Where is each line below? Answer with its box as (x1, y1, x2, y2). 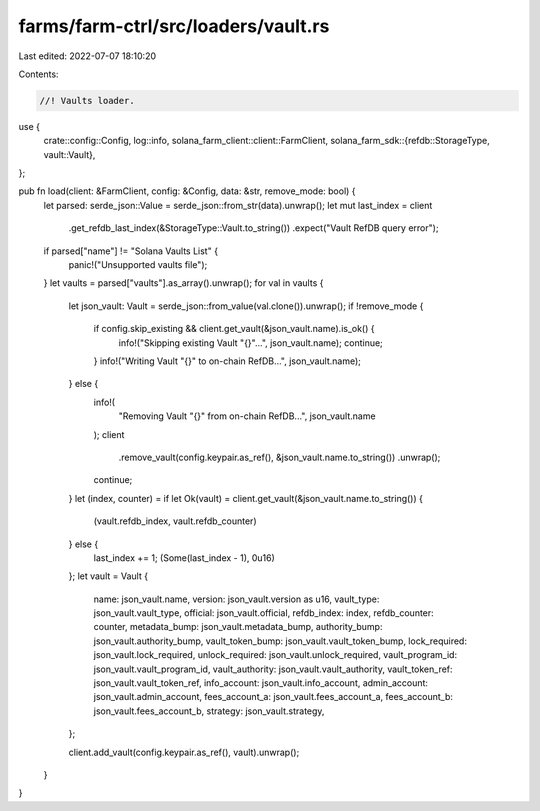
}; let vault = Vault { (68, 570, 149, 582)
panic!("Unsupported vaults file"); (68, 259, 208, 271)
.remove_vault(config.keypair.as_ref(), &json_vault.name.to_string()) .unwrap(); (118, 451, 441, 463)
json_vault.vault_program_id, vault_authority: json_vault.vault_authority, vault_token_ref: (93, 663, 454, 675)
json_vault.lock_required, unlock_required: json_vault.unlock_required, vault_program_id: (93, 649, 458, 661)
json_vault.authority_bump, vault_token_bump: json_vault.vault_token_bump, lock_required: (93, 635, 467, 647)
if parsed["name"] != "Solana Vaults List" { (43, 245, 219, 257)
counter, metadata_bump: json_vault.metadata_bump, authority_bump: (93, 621, 383, 633)
